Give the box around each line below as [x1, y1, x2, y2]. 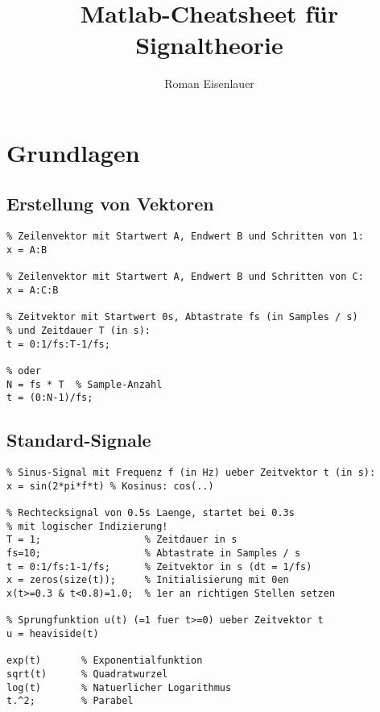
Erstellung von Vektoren [6, 191, 214, 216]
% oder [6, 364, 41, 377]
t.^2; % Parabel [6, 695, 134, 707]
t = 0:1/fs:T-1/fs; [6, 338, 110, 350]
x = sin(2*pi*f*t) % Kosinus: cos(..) [6, 480, 214, 492]
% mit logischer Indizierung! [6, 520, 168, 532]
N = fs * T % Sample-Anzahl [6, 378, 163, 390]
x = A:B [6, 244, 47, 256]
